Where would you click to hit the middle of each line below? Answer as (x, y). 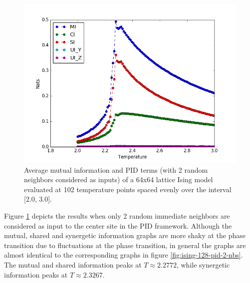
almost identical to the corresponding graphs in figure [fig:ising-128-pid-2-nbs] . (124, 255)
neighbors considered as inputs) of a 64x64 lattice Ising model (119, 179)
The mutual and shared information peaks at (73, 264)
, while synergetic (203, 264)
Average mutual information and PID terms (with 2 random (116, 169)
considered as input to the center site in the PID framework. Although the (118, 225)
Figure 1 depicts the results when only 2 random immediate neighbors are (117, 215)
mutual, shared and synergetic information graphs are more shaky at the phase (125, 235)
